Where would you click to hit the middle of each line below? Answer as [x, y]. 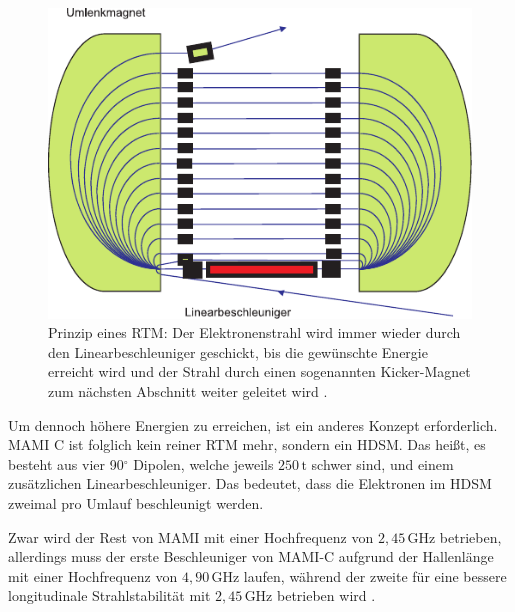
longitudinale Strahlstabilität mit [109, 595]
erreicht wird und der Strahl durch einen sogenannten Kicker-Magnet [259, 371]
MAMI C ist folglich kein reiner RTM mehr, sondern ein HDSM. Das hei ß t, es [247, 444]
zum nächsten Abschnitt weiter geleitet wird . [188, 391]
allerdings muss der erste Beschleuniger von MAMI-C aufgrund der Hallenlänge [251, 556]
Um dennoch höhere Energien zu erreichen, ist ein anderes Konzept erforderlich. [253, 424]
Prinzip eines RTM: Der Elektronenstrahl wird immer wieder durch [254, 332]
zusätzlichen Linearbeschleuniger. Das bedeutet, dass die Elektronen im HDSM [250, 483]
